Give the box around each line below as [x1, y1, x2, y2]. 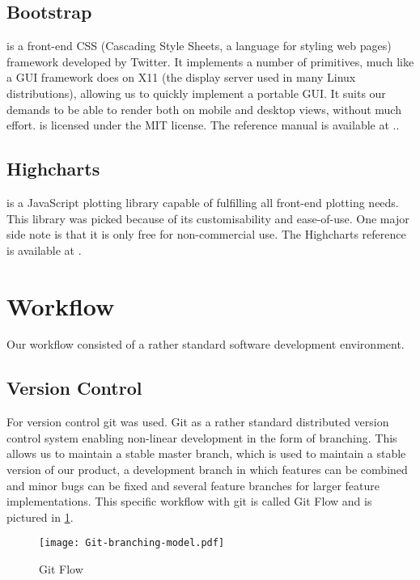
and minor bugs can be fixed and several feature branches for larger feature [6, 476, 380, 493]
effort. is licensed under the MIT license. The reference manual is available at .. [6, 116, 400, 133]
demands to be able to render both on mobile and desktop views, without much [6, 100, 401, 117]
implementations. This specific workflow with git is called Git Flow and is [6, 493, 372, 510]
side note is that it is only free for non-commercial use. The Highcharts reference [6, 226, 406, 243]
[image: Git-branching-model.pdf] [39, 537, 225, 549]
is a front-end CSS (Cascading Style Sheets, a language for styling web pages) [6, 37, 392, 54]
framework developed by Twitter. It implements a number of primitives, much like [6, 53, 414, 70]
